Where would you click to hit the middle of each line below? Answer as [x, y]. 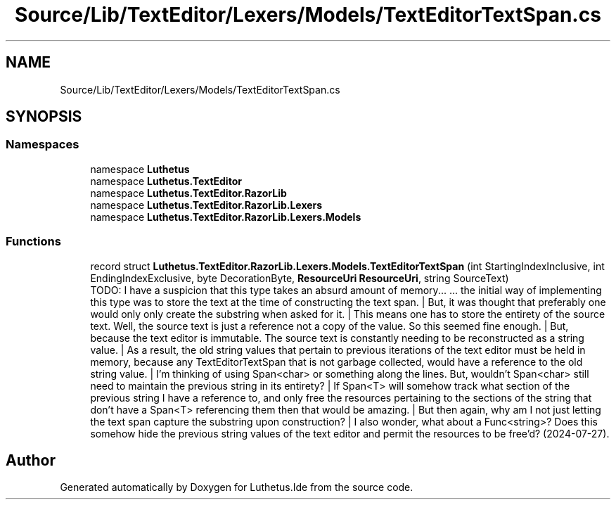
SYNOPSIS [44, 117]
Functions [33, 242]
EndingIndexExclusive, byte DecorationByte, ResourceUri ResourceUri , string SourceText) [300, 278]
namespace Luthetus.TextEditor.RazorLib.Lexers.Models [226, 217]
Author [31, 460]
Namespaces [43, 145]
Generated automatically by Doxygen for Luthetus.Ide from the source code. [237, 487]
